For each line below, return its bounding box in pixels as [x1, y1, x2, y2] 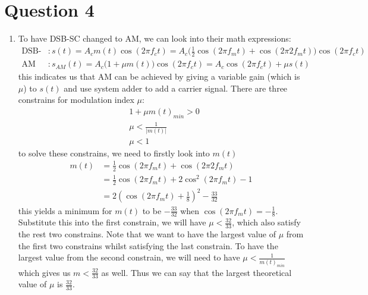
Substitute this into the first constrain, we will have [18, 216, 206, 228]
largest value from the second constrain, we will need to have [18, 251, 240, 263]
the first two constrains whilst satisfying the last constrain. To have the [18, 239, 278, 252]
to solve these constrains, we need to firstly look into [18, 146, 210, 159]
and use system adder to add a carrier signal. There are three [64, 81, 288, 94]
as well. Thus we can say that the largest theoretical [101, 266, 292, 278]
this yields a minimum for [18, 204, 112, 216]
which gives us [18, 266, 71, 278]
